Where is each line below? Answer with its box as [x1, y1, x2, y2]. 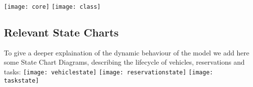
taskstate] [4, 77, 39, 84]
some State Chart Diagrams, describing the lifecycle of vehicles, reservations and [4, 57, 245, 67]
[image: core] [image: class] [4, 3, 101, 10]
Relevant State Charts [4, 25, 119, 40]
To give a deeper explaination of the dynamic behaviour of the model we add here [4, 47, 250, 57]
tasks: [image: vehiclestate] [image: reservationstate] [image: [4, 67, 213, 77]
